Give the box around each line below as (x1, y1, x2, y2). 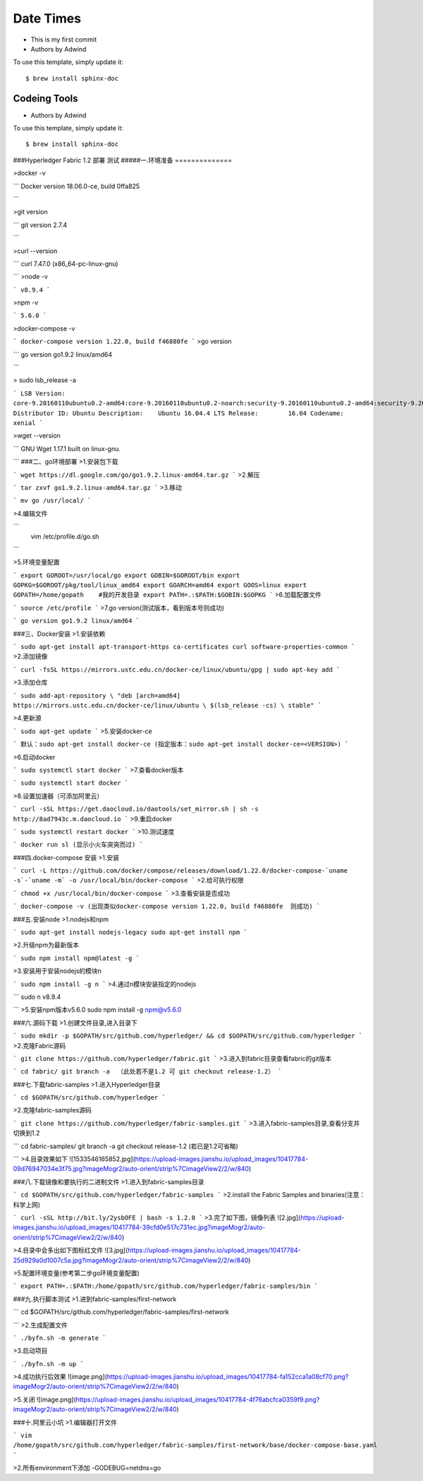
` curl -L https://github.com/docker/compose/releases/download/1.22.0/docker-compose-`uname (13, 867, 348, 875)
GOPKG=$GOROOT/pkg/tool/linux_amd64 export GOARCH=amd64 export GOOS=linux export (13, 582, 307, 589)
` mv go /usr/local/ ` (13, 497, 92, 505)
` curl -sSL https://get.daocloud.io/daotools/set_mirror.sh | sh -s (13, 805, 259, 813)
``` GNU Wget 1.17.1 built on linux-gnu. (13, 444, 121, 453)
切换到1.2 (13, 1129, 40, 1138)
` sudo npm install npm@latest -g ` (13, 954, 140, 962)
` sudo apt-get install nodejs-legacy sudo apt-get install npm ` (13, 928, 248, 937)
